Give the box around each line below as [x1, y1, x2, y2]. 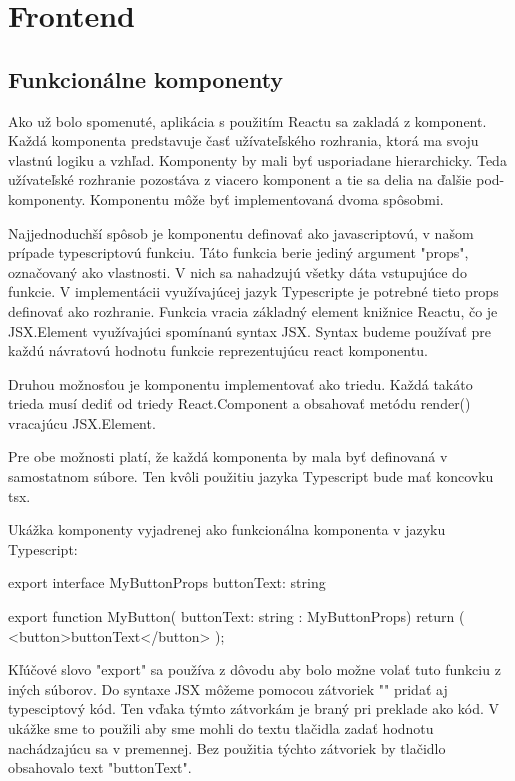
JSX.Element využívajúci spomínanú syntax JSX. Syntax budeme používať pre [8, 320, 492, 341]
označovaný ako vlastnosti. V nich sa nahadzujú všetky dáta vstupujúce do [8, 261, 467, 282]
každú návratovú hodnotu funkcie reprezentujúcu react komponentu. [8, 340, 428, 361]
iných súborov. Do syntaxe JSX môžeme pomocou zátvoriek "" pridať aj [8, 678, 448, 699]
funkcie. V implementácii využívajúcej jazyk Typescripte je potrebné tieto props [8, 281, 499, 302]
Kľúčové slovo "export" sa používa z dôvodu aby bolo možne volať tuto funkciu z [8, 659, 501, 680]
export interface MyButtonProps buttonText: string [8, 572, 326, 593]
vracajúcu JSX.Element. [8, 412, 156, 433]
